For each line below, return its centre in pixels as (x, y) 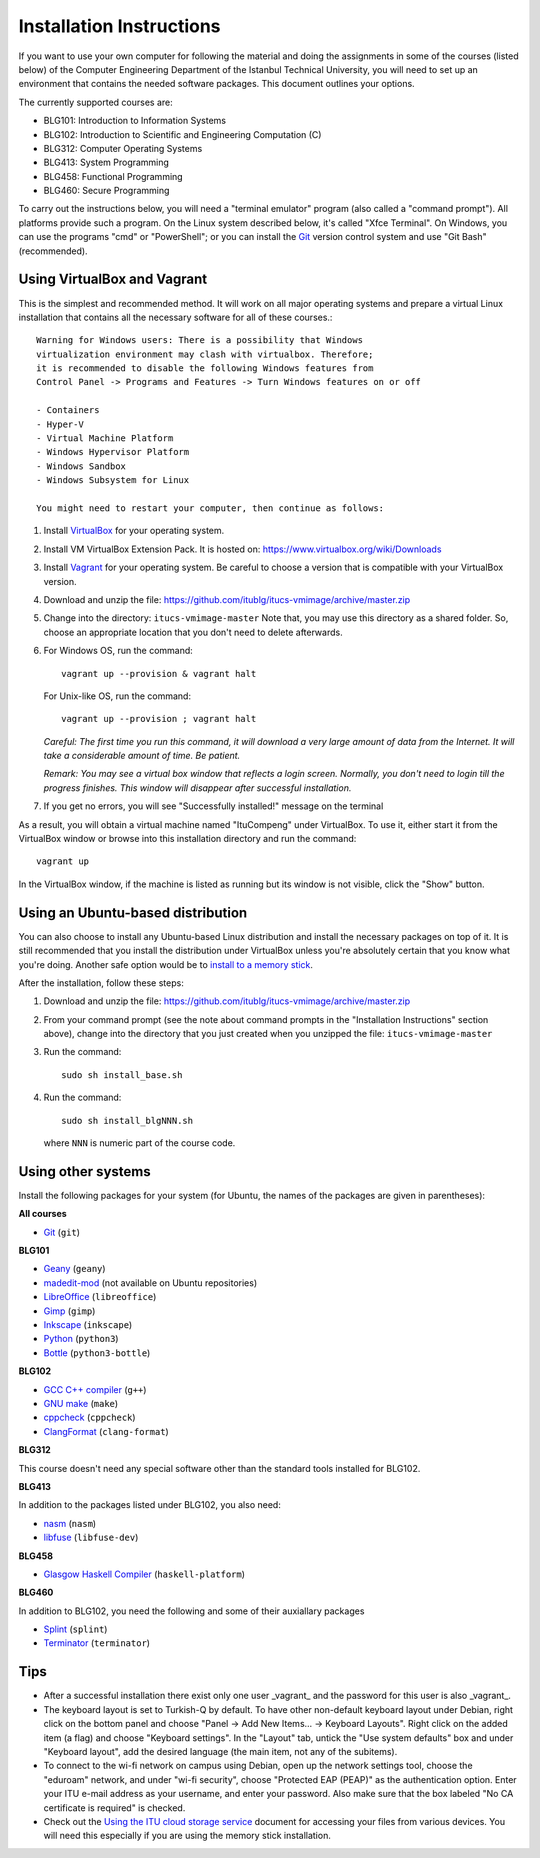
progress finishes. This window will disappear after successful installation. (197, 787)
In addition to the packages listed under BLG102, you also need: (150, 1505)
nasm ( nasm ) (70, 1523)
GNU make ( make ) (81, 1403)
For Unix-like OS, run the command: (117, 696)
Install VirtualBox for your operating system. (134, 531)
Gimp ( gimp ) (69, 1311)
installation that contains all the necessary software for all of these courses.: (175, 317)
